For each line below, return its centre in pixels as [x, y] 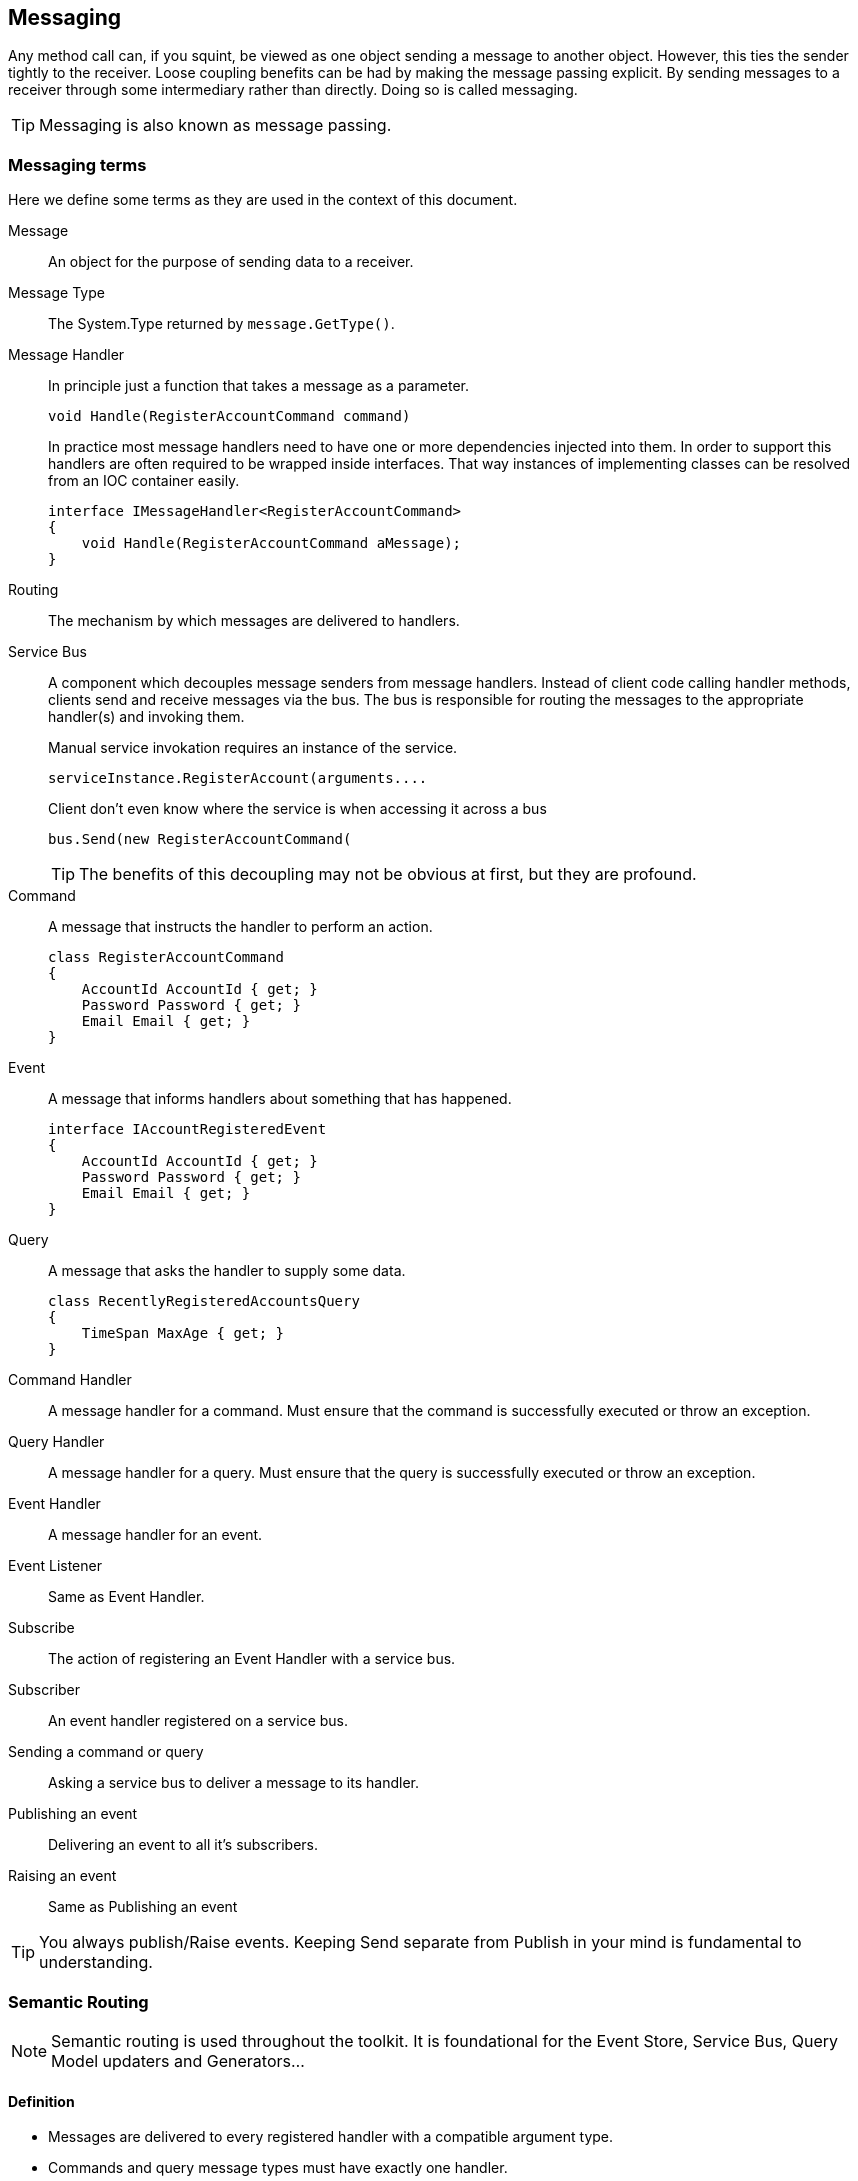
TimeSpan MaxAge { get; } [183, 1333]
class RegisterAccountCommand [166, 957]
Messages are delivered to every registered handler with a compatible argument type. [331, 2137]
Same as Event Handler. [126, 1597]
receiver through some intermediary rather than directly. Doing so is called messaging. [293, 90]
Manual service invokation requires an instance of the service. [253, 748]
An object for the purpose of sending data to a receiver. [231, 262]
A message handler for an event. [155, 1535]
